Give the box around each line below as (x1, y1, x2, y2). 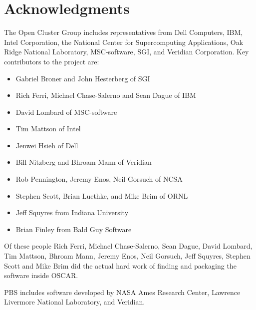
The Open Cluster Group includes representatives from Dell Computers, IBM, (4, 27, 243, 37)
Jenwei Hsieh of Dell (15, 140, 78, 150)
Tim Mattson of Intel (15, 123, 81, 134)
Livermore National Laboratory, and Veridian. (4, 297, 145, 307)
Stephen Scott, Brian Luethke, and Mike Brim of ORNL (15, 190, 188, 201)
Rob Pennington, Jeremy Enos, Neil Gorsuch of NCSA (15, 174, 183, 184)
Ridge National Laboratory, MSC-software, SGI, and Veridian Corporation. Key (4, 46, 249, 57)
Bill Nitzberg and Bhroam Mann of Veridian (15, 157, 152, 167)
